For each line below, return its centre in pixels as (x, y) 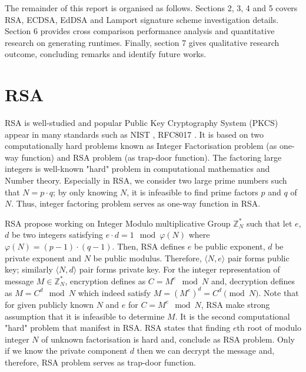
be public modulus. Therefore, (147, 258)
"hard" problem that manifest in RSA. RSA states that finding (118, 328)
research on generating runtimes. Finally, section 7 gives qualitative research (142, 42)
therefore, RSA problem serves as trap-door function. (101, 362)
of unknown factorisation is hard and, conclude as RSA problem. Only (168, 339)
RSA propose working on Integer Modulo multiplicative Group (118, 223)
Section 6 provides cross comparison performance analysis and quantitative (140, 31)
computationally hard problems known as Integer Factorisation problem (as (141, 146)
